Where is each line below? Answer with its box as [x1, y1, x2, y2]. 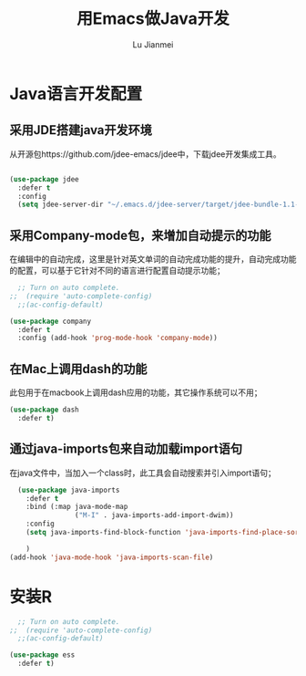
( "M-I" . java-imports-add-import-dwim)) [74, 511, 234, 520]
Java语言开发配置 [9, 83, 143, 104]
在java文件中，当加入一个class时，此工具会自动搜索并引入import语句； [9, 467, 276, 478]
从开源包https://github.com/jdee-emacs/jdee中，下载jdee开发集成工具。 [9, 148, 281, 160]
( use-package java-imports [17, 485, 120, 494]
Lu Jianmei [132, 38, 174, 50]
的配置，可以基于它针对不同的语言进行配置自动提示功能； [9, 265, 225, 276]
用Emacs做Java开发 [76, 8, 229, 29]
